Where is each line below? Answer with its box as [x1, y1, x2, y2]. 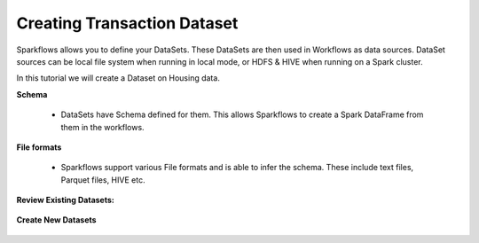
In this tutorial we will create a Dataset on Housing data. [16, 73, 221, 83]
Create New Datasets [16, 215, 97, 225]
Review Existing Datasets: [16, 195, 115, 206]
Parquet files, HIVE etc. [60, 174, 145, 185]
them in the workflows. [60, 121, 145, 132]
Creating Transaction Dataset [16, 13, 239, 33]
